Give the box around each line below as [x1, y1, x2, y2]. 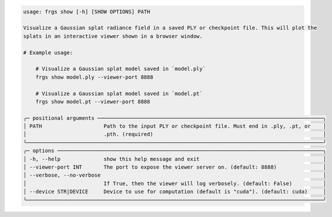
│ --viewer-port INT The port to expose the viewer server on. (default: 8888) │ [23, 164, 327, 171]
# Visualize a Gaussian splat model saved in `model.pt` [35, 90, 203, 97]
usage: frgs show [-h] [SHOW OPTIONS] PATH [23, 8, 151, 15]
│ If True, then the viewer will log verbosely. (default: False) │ [23, 180, 327, 187]
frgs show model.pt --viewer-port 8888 [35, 98, 151, 105]
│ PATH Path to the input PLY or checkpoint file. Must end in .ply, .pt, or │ [23, 123, 327, 130]
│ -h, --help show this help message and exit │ [23, 156, 327, 162]
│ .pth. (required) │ [23, 131, 327, 137]
